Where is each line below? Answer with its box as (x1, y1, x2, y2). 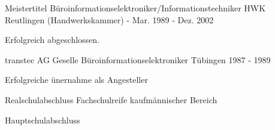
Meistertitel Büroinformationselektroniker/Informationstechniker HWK (5, 2, 266, 14)
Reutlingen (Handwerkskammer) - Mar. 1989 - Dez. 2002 (5, 13, 214, 26)
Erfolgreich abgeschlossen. (5, 33, 100, 46)
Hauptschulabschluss (5, 113, 80, 126)
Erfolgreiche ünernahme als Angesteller (5, 73, 148, 86)
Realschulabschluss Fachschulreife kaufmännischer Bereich (5, 93, 217, 106)
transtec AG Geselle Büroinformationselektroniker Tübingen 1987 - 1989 (5, 53, 271, 66)
